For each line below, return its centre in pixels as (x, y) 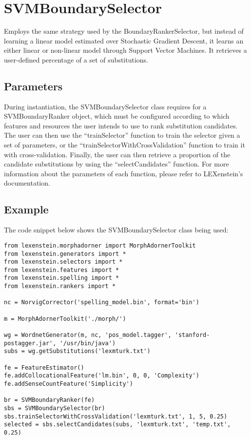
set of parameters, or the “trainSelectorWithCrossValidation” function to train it (125, 145)
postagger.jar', (30, 343)
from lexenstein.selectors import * (63, 262)
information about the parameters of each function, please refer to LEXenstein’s (124, 173)
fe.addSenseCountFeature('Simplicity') (68, 384)
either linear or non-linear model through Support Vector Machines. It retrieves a (125, 50)
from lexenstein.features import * (62, 270)
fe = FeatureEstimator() (44, 367)
